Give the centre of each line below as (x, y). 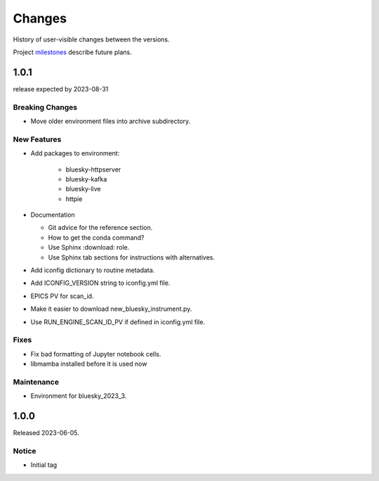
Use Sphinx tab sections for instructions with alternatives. (132, 257)
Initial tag (44, 465)
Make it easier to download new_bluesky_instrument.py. (111, 309)
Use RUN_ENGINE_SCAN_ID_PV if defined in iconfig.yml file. (118, 322)
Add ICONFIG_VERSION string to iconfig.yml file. (100, 283)
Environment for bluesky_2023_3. (79, 396)
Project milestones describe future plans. (73, 52)
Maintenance (36, 382)
